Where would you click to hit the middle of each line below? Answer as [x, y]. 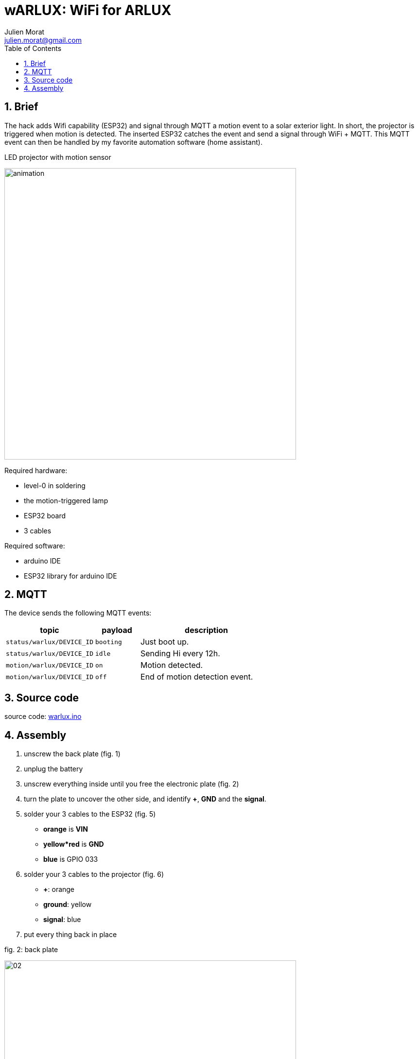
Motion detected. [172, 665]
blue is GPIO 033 [71, 859]
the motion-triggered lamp [66, 500]
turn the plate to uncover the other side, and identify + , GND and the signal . [145, 799]
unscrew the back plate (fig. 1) [72, 754]
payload [117, 630]
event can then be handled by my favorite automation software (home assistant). [133, 142]
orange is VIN [66, 829]
